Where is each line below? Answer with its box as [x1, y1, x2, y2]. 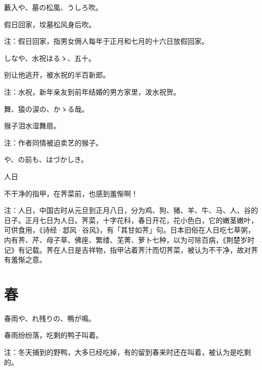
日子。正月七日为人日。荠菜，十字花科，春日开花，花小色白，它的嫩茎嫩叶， [4, 214, 258, 225]
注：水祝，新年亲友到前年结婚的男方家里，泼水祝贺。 [4, 86, 180, 97]
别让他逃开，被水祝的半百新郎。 [4, 69, 110, 80]
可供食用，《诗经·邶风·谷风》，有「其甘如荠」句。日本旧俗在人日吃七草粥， [4, 225, 255, 235]
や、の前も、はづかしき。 [4, 154, 88, 165]
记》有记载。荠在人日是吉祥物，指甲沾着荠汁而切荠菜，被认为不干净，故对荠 [4, 244, 258, 255]
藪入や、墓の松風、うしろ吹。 [4, 2, 103, 12]
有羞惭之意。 [4, 254, 46, 265]
